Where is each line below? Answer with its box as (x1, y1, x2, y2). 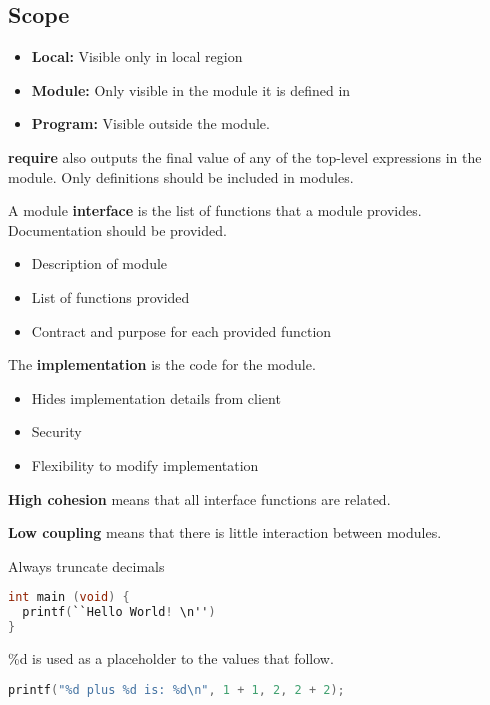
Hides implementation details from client (31, 387, 281, 408)
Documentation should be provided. (8, 219, 227, 240)
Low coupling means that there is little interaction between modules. (8, 522, 442, 543)
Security (31, 421, 82, 442)
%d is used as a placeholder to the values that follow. (8, 647, 334, 668)
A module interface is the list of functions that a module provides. (8, 200, 422, 221)
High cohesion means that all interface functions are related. (8, 488, 391, 509)
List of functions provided (31, 286, 190, 307)
